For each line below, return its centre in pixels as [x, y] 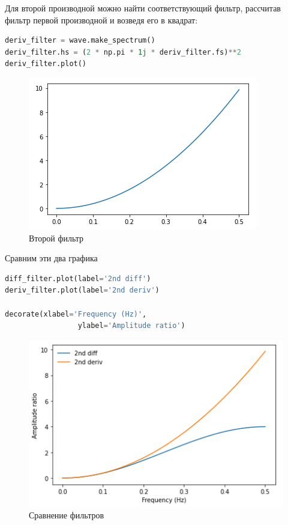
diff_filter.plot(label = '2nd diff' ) [78, 278]
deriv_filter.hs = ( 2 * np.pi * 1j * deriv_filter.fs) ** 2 [123, 52]
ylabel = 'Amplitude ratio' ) [131, 326]
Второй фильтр [56, 238]
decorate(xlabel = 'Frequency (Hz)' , [76, 314]
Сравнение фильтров [67, 515]
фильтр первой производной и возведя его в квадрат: [101, 20]
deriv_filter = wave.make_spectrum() [80, 41]
